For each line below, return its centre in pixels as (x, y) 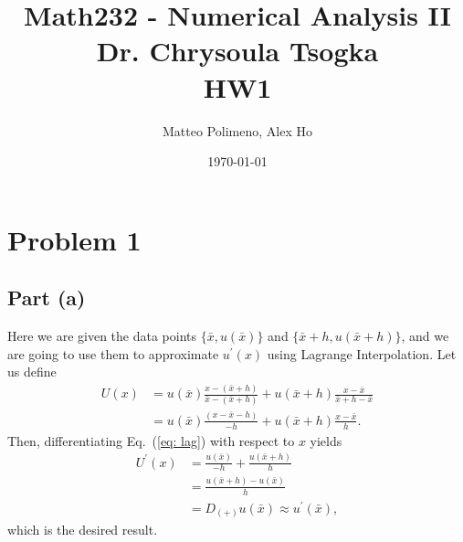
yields (326, 440)
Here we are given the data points (102, 336)
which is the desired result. (83, 530)
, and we (425, 336)
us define (32, 372)
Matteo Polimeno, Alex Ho (237, 130)
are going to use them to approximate (113, 353)
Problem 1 (74, 239)
